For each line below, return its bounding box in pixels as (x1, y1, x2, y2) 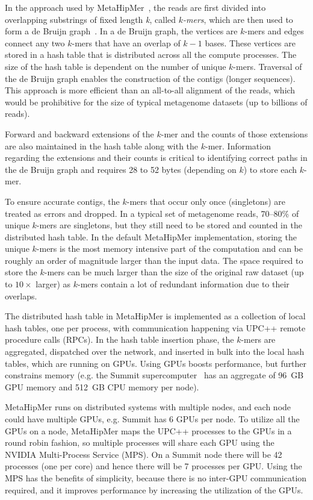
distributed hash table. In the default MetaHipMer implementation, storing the (5, 230, 297, 243)
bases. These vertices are (205, 36, 296, 49)
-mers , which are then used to (183, 13, 293, 25)
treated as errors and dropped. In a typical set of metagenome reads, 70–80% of (5, 207, 299, 219)
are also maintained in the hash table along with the (5, 139, 199, 152)
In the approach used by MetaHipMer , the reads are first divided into (5, 1, 266, 13)
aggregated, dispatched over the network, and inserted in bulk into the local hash (5, 345, 305, 358)
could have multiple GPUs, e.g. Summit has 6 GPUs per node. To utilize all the (5, 413, 300, 425)
